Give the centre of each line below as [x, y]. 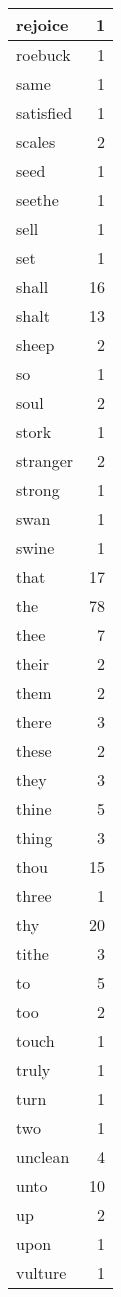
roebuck [43, 54]
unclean [43, 1156]
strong [38, 489]
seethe [37, 199]
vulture [41, 1272]
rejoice [42, 24]
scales [36, 141]
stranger [45, 460]
